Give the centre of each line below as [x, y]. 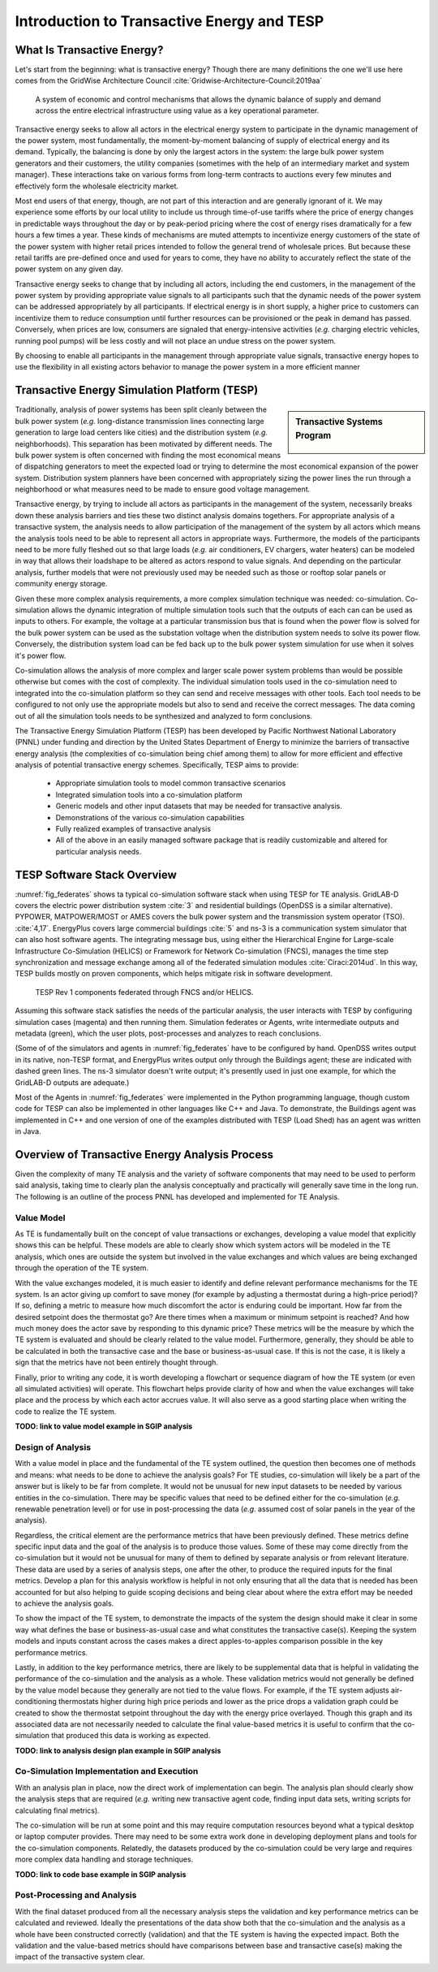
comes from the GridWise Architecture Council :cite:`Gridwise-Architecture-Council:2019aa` [169, 80]
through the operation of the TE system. [82, 1268]
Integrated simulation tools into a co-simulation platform [149, 794]
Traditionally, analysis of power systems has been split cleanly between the [141, 409]
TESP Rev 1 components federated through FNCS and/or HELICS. [144, 992]
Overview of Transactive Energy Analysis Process [144, 1155]
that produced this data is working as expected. [131, 1736]
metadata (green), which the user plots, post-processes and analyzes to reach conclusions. [168, 1033]
